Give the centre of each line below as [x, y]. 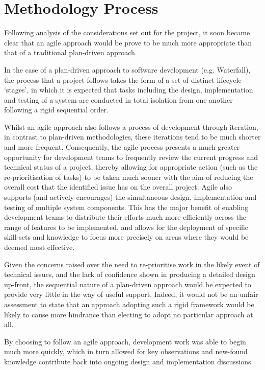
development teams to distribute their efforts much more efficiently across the [125, 217]
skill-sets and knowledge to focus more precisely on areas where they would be [126, 237]
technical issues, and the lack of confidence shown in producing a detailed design [130, 274]
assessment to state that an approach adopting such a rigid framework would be [129, 304]
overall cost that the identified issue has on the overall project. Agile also [118, 187]
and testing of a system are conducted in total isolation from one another [118, 99]
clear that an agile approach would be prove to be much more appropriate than [128, 42]
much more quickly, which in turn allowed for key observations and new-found [126, 351]
